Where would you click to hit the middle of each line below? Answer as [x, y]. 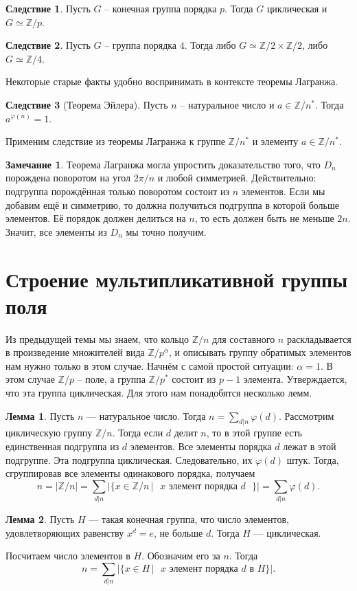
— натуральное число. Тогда [146, 415]
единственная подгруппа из [62, 446]
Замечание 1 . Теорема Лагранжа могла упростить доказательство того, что [163, 164]
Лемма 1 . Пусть [40, 415]
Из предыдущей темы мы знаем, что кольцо [97, 338]
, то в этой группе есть [254, 433]
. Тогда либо [210, 45]
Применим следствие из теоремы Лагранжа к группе [115, 141]
